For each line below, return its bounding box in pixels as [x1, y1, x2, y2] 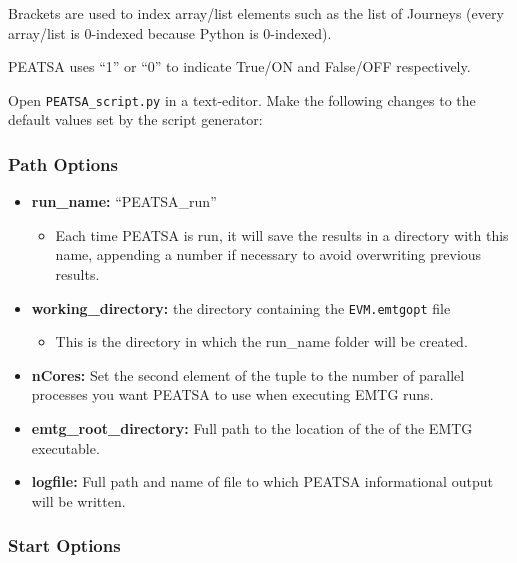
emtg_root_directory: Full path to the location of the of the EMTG [31, 418, 473, 439]
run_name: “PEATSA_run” [31, 191, 217, 212]
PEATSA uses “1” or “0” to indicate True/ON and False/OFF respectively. [8, 56, 471, 77]
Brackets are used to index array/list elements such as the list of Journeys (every [8, 3, 504, 23]
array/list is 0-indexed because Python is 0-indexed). [8, 22, 332, 43]
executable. [31, 437, 100, 458]
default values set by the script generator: [8, 109, 263, 130]
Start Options [8, 533, 121, 558]
